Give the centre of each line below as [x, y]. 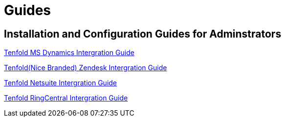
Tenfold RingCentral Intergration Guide [66, 98]
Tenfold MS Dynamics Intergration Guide [69, 53]
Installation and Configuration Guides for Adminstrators [143, 34]
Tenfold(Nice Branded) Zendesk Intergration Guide [86, 68]
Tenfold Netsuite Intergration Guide [61, 83]
